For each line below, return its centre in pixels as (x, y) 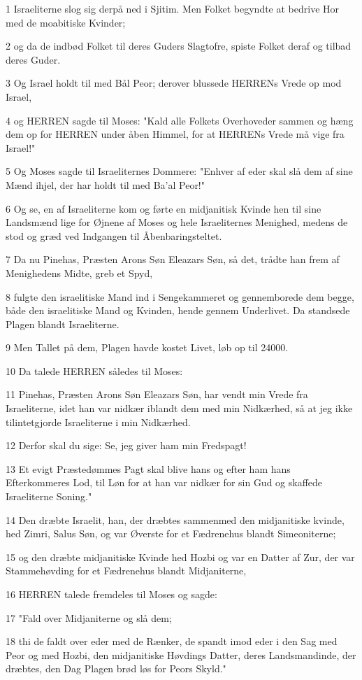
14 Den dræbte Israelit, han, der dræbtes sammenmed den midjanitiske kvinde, (175, 519)
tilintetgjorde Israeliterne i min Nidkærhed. (98, 422)
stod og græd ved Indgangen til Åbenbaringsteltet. (114, 235)
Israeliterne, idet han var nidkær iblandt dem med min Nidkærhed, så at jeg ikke (179, 408)
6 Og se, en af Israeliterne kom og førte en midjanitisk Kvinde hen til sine (164, 208)
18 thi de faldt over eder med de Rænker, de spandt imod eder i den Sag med (172, 641)
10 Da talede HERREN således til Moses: (94, 370)
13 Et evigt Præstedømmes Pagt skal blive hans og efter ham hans (148, 468)
